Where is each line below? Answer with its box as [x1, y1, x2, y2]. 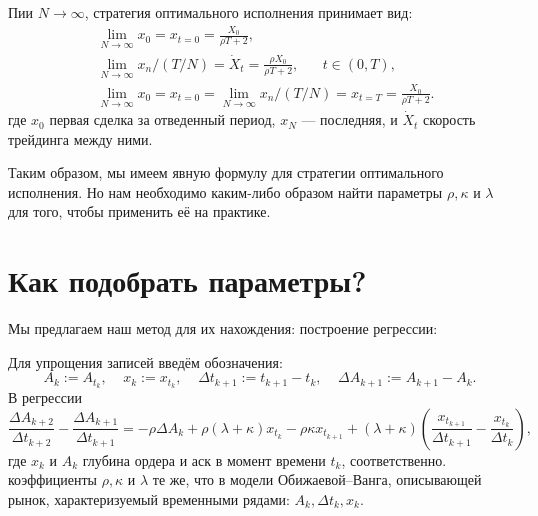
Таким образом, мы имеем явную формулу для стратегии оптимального [8, 162, 444, 183]
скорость [422, 109, 476, 130]
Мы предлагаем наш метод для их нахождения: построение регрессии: [8, 318, 438, 339]
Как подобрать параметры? [8, 260, 367, 301]
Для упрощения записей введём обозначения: [8, 351, 283, 372]
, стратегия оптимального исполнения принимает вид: [84, 2, 413, 22]
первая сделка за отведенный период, [49, 109, 276, 130]
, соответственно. [341, 449, 447, 470]
